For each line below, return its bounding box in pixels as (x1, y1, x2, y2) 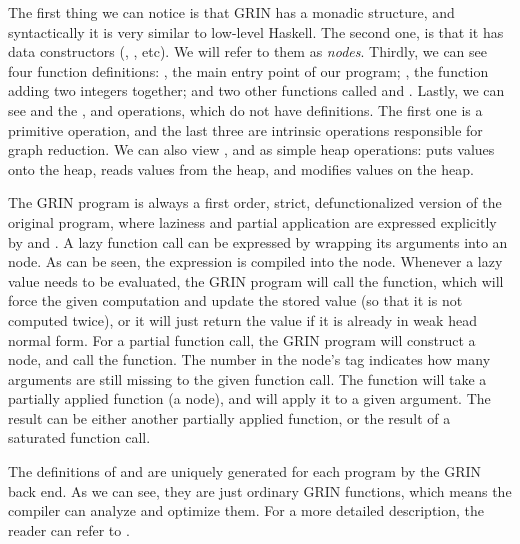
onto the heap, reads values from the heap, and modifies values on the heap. (8, 158, 474, 179)
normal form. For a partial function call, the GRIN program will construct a (8, 329, 476, 350)
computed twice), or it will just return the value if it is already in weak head (8, 309, 477, 330)
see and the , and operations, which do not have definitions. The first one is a (8, 99, 483, 120)
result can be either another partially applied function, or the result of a (8, 407, 451, 428)
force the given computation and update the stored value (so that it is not (8, 290, 463, 311)
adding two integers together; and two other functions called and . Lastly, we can (8, 80, 505, 101)
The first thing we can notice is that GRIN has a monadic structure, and (8, 2, 455, 22)
